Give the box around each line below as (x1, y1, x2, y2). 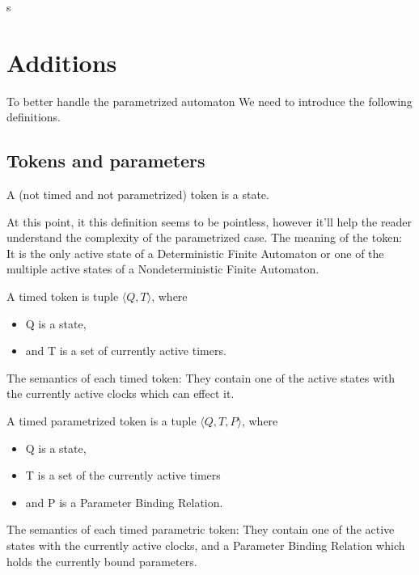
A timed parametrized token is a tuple (6, 412, 197, 429)
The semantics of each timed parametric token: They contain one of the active (6, 521, 395, 538)
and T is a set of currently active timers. (25, 342, 226, 359)
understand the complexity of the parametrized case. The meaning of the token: (6, 229, 403, 246)
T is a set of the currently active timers (25, 467, 221, 484)
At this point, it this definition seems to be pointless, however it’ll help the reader (6, 213, 413, 230)
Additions (6, 45, 117, 78)
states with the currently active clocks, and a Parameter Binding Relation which (6, 537, 405, 554)
